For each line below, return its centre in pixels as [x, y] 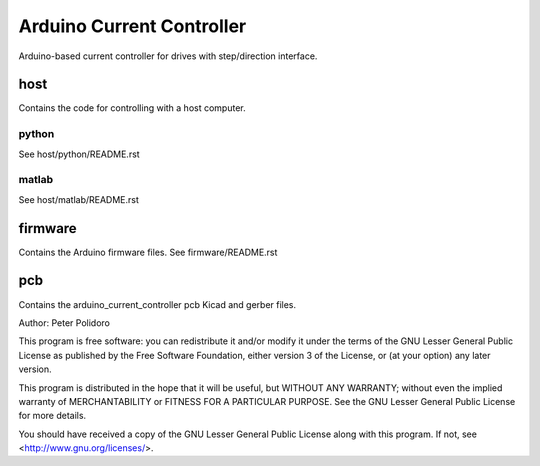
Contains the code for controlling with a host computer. [132, 108]
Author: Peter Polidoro [64, 322]
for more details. [52, 416]
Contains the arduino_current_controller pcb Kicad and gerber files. [157, 304]
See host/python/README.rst [79, 154]
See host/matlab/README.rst [79, 199]
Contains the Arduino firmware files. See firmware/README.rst [148, 252]
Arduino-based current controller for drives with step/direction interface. [168, 56]
